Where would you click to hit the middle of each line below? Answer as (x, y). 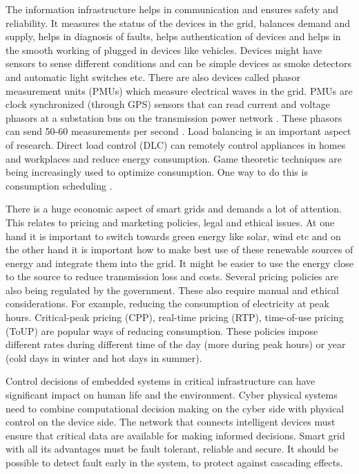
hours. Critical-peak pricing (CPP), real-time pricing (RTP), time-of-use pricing (175, 317)
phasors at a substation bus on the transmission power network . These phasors (174, 117)
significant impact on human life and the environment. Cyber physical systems (172, 395)
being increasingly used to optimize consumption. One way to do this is (157, 172)
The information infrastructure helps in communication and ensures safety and (172, 9)
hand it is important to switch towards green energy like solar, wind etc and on (173, 236)
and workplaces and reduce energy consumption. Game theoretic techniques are (174, 158)
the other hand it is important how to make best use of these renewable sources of (179, 249)
